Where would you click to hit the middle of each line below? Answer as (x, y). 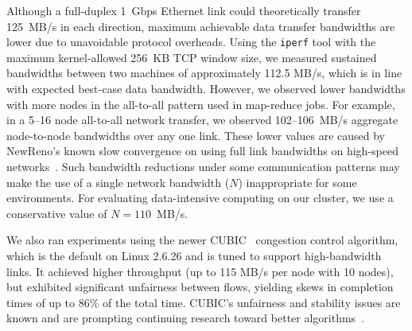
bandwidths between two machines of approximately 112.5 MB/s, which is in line (204, 73)
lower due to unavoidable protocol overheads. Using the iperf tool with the (191, 42)
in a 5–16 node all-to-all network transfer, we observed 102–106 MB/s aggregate (202, 120)
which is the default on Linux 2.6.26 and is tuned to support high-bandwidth (194, 255)
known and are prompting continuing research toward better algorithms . (186, 318)
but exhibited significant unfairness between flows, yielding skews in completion (200, 287)
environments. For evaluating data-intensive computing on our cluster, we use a (200, 198)
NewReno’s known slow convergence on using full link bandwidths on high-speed (202, 151)
